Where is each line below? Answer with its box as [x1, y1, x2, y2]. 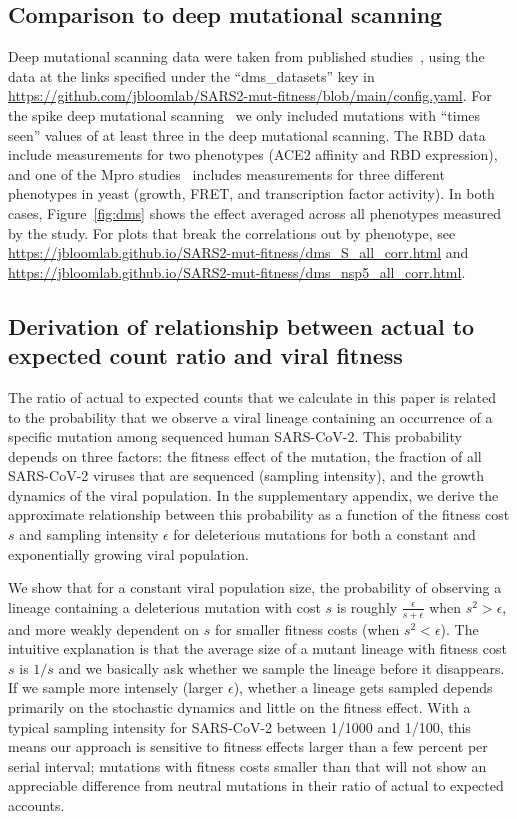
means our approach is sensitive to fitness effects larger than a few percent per [8, 736, 488, 757]
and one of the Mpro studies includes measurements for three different [8, 163, 445, 184]
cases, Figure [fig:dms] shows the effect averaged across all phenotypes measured [8, 202, 501, 223]
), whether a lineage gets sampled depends [233, 677, 493, 698]
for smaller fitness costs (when [214, 618, 400, 639]
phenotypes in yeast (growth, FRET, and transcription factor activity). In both [8, 183, 495, 204]
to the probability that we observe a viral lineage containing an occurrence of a [8, 406, 493, 427]
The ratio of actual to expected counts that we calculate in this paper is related [8, 386, 496, 407]
